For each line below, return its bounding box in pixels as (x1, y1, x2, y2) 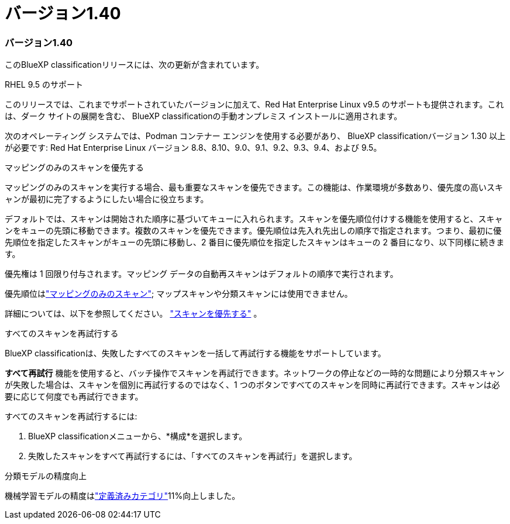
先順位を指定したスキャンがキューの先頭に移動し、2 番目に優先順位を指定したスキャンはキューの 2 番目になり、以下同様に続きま (5, 237, 505, 248)
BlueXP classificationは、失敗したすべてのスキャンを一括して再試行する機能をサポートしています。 (5, 348, 386, 359)
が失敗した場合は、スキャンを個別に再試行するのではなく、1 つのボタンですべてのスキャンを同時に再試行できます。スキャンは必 (5, 380, 500, 390)
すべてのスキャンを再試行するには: (5, 411, 137, 422)
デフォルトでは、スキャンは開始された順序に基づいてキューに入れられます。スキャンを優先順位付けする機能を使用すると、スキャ (5, 214, 503, 224)
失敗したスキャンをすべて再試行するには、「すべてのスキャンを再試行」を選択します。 (28, 451, 357, 461)
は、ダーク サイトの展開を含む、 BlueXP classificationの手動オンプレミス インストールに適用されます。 (5, 111, 402, 122)
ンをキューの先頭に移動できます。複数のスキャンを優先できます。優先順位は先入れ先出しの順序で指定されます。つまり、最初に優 (5, 225, 502, 236)
